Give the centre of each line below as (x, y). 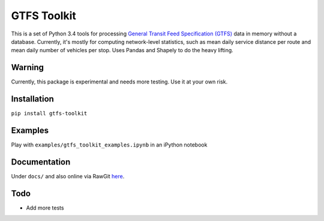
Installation (32, 99)
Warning (28, 68)
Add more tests (45, 208)
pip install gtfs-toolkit (49, 114)
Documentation (41, 162)
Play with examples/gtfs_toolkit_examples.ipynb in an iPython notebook (109, 145)
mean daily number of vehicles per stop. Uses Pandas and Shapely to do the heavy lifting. (122, 50)
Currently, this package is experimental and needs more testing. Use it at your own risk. (119, 82)
